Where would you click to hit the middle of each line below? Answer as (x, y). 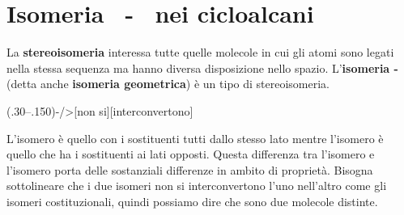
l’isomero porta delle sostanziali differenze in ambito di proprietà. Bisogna (190, 169)
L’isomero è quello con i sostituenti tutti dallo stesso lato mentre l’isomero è (195, 138)
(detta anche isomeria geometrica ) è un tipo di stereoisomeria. (168, 84)
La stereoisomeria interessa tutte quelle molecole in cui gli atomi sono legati (200, 52)
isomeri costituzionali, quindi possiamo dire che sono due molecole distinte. (192, 201)
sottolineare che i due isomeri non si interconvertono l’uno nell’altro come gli (197, 185)
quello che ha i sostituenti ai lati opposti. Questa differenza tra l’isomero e (191, 154)
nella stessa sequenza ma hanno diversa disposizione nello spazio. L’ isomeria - (202, 67)
